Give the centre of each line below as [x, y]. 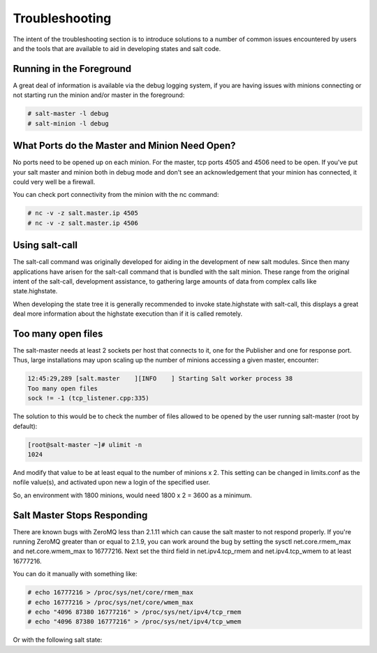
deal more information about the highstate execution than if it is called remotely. [128, 314]
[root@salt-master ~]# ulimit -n [85, 445]
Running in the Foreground [72, 69]
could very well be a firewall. [54, 182]
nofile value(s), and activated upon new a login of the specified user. [112, 483]
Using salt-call [45, 245]
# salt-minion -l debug [68, 123]
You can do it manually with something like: [75, 574]
